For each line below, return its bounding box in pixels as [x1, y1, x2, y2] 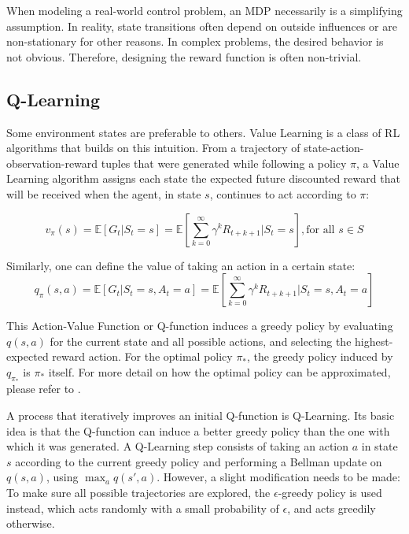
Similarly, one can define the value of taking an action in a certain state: [6, 257, 356, 273]
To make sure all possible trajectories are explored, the [6, 484, 271, 500]
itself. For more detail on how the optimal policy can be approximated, [48, 363, 391, 380]
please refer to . [6, 380, 81, 397]
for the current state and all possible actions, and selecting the [50, 332, 352, 349]
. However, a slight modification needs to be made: [157, 469, 400, 485]
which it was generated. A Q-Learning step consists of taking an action [6, 438, 349, 454]
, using [46, 469, 79, 485]
